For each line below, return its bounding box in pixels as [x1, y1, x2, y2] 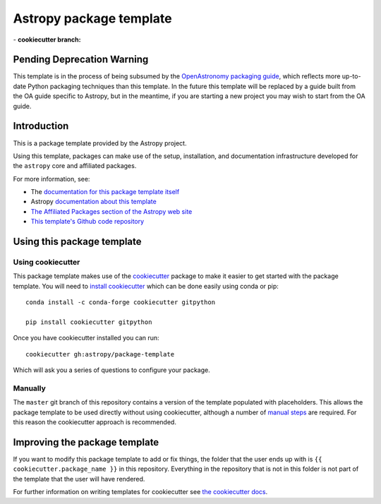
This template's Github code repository [30, 217, 145, 226]
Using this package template [13, 236, 142, 248]
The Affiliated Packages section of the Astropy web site [30, 207, 193, 215]
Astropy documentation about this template [30, 198, 157, 206]
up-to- [341, 72, 361, 80]
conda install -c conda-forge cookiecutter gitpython [25, 299, 215, 306]
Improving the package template [13, 436, 159, 448]
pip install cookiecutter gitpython [25, 318, 152, 326]
